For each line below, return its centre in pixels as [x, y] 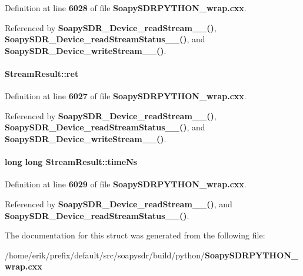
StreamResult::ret [42, 73]
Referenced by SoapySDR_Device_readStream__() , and [119, 203]
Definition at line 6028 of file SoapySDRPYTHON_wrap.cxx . [126, 8]
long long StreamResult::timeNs [71, 162]
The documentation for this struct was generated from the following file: [135, 235]
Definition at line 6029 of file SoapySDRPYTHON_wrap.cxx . [126, 184]
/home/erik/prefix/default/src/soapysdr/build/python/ [105, 255]
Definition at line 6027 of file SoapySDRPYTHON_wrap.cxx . [126, 96]
